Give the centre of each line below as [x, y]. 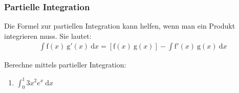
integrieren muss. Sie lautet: [48, 36]
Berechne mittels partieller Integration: [65, 65]
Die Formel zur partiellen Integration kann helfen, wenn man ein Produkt [120, 26]
